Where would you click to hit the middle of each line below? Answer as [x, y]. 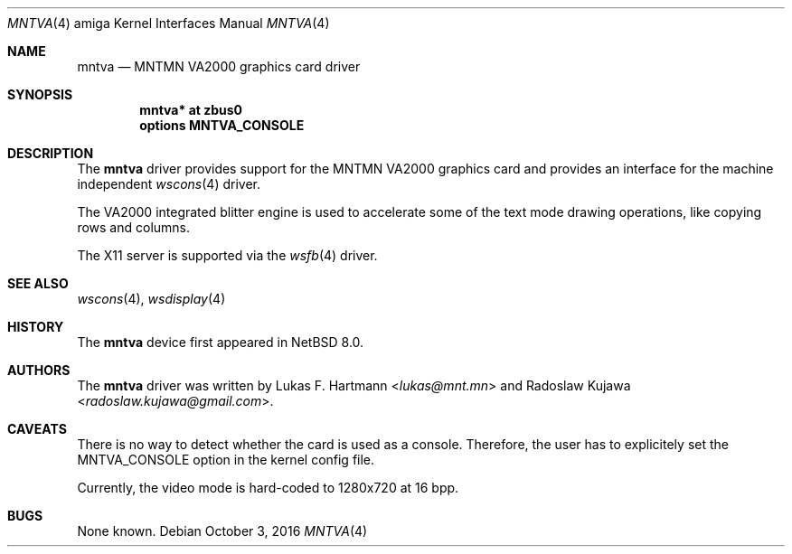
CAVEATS [37, 429]
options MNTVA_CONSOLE [222, 125]
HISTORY [36, 327]
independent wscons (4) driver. [169, 184]
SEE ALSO [38, 283]
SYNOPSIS [40, 94]
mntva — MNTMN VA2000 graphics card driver [219, 66]
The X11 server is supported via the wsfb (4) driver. [227, 255]
